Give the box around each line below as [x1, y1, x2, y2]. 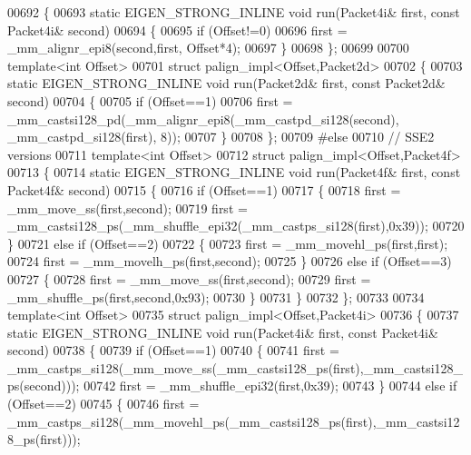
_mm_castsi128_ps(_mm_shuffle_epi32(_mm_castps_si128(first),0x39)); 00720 [7, 216, 465, 235]
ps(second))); [7, 376, 80, 395]
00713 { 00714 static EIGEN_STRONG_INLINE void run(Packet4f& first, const [7, 163, 461, 182]
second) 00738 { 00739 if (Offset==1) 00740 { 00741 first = [7, 341, 339, 360]
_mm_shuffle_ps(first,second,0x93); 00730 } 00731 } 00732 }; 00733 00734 [7, 287, 425, 306]
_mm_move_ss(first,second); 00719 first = [7, 198, 248, 217]
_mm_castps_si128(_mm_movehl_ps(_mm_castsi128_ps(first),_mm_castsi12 [7, 411, 460, 430]
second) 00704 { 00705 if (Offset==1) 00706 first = [7, 91, 293, 110]
